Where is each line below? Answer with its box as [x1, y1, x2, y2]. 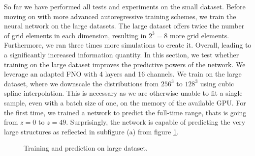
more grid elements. [169, 30, 229, 40]
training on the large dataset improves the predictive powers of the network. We [4, 59, 246, 69]
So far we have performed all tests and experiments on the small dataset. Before [4, 1, 246, 11]
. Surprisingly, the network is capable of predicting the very [66, 117, 246, 127]
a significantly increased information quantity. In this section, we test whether [4, 49, 239, 59]
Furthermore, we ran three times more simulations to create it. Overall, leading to [4, 40, 252, 50]
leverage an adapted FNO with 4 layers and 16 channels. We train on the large [4, 69, 242, 79]
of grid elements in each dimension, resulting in [4, 30, 147, 40]
